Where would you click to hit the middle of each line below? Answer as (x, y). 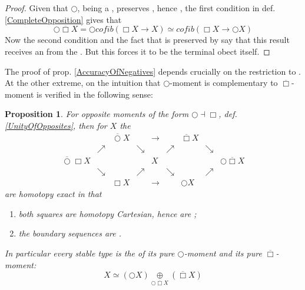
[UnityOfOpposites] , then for (56, 125)
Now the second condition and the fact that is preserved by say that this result (147, 40)
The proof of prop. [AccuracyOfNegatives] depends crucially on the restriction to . (153, 71)
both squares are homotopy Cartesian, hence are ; (107, 213)
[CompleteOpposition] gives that (63, 19)
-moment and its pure (223, 253)
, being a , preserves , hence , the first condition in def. (176, 8)
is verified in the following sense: (95, 94)
